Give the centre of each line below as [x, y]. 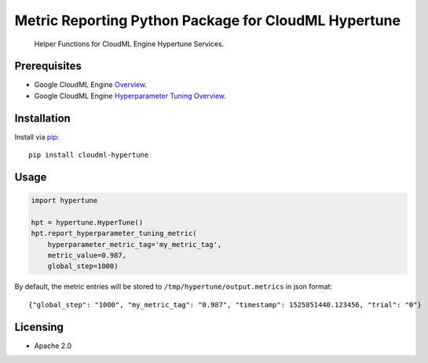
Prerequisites [48, 66]
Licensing [39, 327]
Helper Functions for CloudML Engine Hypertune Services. [129, 44]
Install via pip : [37, 136]
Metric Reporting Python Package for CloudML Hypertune [207, 20]
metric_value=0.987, [87, 256]
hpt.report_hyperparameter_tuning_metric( [114, 234]
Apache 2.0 [53, 346]
